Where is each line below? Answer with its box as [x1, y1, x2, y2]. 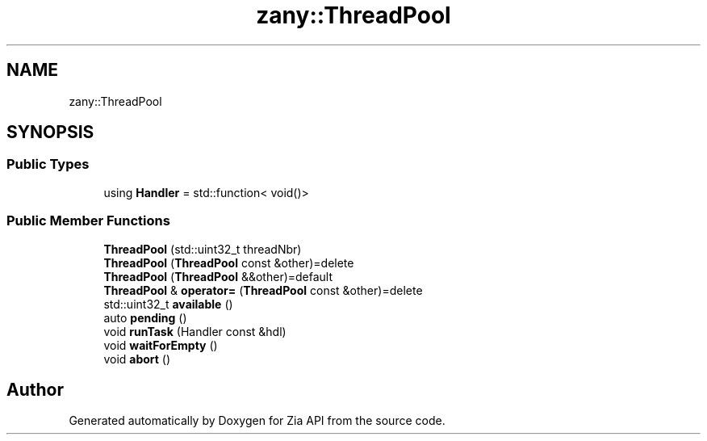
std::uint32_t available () [103, 296, 233, 311]
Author [6, 379, 64, 400]
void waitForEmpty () [103, 338, 218, 352]
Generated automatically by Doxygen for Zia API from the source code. [69, 414, 446, 428]
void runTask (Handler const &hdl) [103, 324, 287, 338]
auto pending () [103, 310, 187, 325]
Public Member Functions [6, 212, 170, 229]
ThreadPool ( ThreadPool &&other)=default [103, 269, 333, 283]
